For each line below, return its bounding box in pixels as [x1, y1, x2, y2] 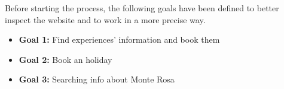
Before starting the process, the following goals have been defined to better [5, 2, 279, 14]
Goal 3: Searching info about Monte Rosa [19, 73, 175, 85]
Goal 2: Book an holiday [19, 53, 112, 65]
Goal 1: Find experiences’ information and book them [19, 33, 220, 46]
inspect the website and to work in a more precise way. [5, 13, 206, 26]
